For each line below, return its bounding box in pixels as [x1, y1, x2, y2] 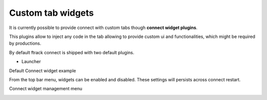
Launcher [21, 59, 42, 65]
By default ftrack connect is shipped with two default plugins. [9, 49, 134, 55]
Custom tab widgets [9, 7, 94, 18]
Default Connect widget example [9, 67, 76, 73]
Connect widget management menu [9, 86, 83, 92]
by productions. [9, 40, 42, 46]
